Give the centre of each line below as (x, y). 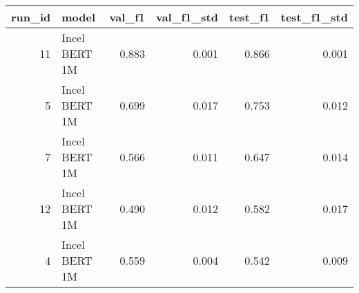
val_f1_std (187, 17)
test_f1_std (314, 17)
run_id (31, 17)
